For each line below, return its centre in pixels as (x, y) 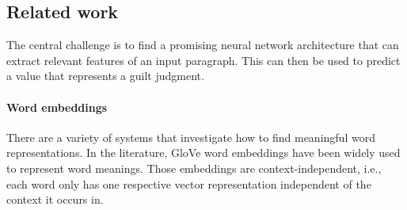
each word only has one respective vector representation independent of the (189, 183)
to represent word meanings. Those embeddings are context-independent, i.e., (194, 168)
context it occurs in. (55, 199)
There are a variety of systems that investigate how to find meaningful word (191, 137)
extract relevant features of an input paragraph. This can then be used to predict (203, 60)
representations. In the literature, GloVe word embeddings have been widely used (203, 153)
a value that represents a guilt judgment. (105, 76)
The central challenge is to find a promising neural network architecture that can (203, 45)
